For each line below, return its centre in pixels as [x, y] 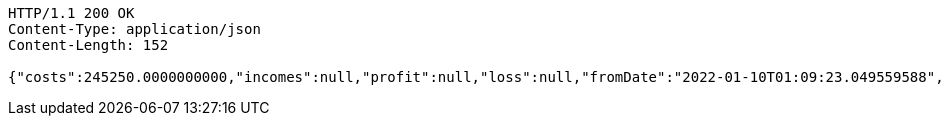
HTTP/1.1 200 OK [71, 13]
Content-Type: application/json [134, 29]
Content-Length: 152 [88, 45]
